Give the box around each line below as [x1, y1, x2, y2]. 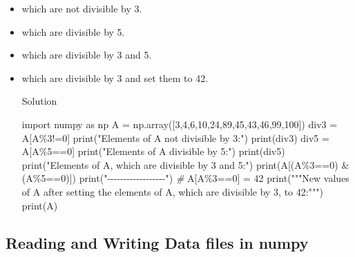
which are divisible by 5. [21, 24, 125, 39]
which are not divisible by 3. [21, 1, 142, 15]
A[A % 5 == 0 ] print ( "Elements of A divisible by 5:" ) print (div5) [21, 144, 285, 158]
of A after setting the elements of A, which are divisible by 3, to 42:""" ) [21, 184, 323, 198]
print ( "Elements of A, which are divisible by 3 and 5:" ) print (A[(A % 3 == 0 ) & [21, 157, 349, 172]
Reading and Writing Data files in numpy [6, 232, 309, 253]
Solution [21, 94, 57, 108]
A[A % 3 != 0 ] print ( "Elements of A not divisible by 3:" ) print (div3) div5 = [21, 130, 329, 145]
